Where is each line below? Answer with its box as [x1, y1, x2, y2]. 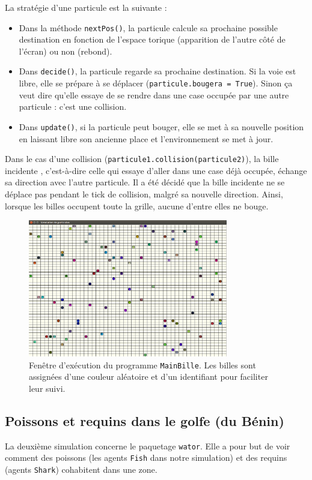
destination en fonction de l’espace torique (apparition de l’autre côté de [19, 33, 286, 46]
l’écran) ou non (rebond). [19, 44, 112, 57]
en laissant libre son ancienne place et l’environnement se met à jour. [19, 132, 274, 145]
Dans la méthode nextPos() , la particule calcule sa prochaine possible [19, 21, 278, 34]
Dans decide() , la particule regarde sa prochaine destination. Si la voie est [19, 65, 296, 77]
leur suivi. [29, 382, 66, 394]
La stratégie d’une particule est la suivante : [5, 1, 167, 13]
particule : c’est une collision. [19, 100, 127, 113]
